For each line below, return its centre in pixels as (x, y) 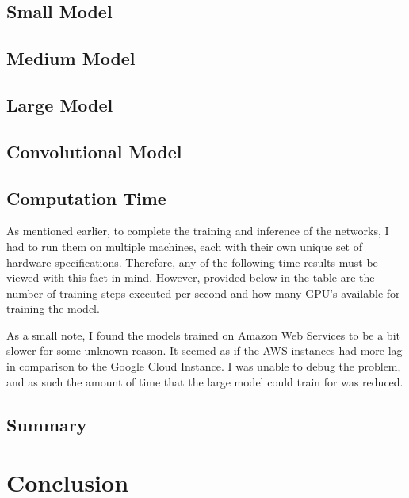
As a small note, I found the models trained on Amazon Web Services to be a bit (203, 335)
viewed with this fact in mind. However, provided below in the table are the (191, 278)
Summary (47, 424)
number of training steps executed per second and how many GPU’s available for (203, 293)
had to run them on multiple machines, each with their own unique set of (185, 246)
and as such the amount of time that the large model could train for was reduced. (205, 381)
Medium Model (71, 58)
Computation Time (86, 198)
